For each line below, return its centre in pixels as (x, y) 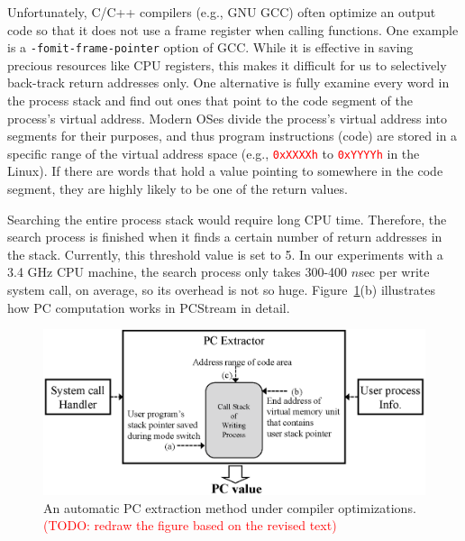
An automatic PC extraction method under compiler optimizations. (230, 507)
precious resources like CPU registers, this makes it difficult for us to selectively (227, 64)
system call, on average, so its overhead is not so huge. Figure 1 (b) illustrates (221, 290)
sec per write (394, 272)
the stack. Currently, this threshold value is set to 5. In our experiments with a (225, 254)
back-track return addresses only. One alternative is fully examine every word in (228, 83)
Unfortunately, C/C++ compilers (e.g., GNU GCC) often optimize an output (222, 12)
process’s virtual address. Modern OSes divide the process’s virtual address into (228, 118)
